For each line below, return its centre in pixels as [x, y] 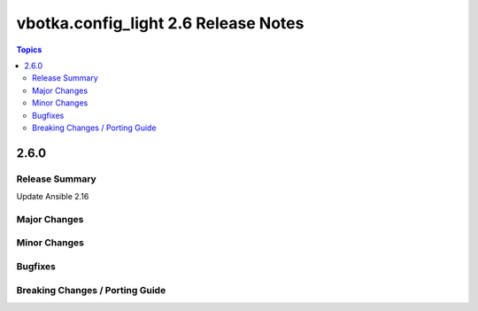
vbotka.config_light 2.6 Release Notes [160, 23]
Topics [29, 50]
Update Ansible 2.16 [53, 197]
